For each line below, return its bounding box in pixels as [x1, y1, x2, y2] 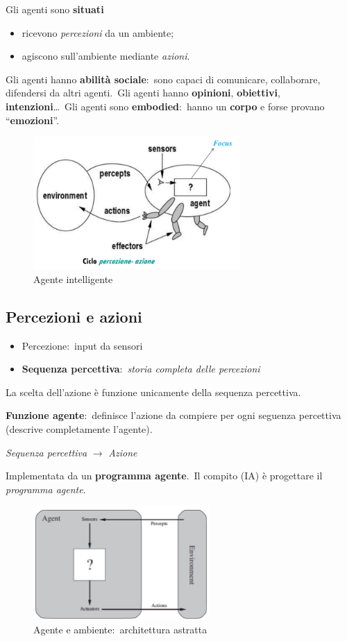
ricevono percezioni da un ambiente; [22, 25, 174, 40]
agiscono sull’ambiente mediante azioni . [22, 49, 190, 63]
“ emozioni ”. [6, 112, 60, 127]
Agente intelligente [33, 271, 113, 286]
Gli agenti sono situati [6, 2, 104, 16]
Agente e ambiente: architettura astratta [33, 622, 208, 636]
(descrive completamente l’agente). [6, 421, 153, 436]
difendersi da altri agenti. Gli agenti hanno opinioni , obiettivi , [6, 85, 280, 100]
